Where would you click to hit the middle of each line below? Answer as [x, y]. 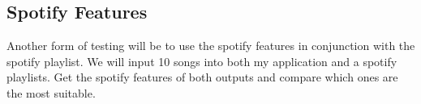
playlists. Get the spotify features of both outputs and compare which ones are [202, 77]
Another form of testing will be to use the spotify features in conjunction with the [211, 46]
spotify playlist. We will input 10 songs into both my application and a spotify [202, 61]
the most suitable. [51, 92]
